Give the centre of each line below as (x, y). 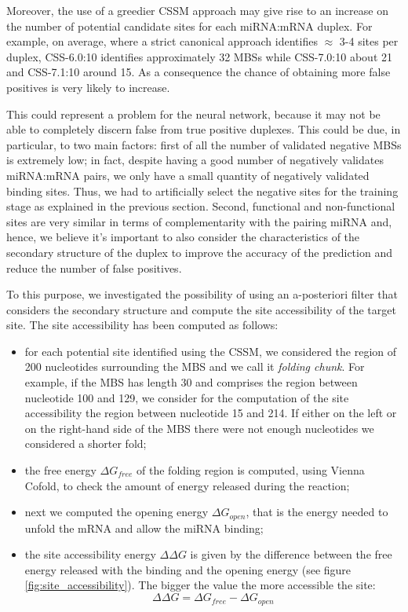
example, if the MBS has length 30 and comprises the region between (191, 382)
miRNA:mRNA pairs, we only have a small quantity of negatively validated (188, 175)
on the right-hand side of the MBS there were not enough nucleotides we (199, 428)
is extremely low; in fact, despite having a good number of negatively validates (195, 160)
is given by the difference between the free (291, 554)
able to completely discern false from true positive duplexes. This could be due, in (204, 129)
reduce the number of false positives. (94, 268)
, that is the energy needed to (317, 512)
